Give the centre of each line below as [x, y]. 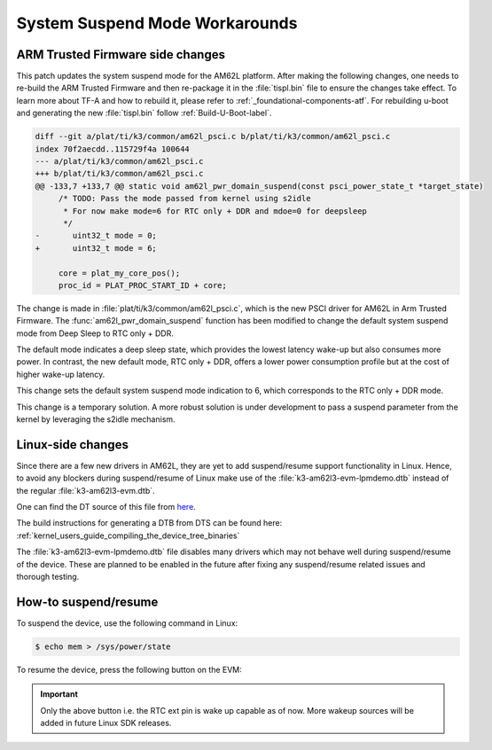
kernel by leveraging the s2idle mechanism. [96, 419]
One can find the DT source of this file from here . [106, 507]
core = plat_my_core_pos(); [119, 273]
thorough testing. [48, 577]
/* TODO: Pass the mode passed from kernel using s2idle [184, 199]
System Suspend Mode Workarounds [157, 23]
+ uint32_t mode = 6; [96, 248]
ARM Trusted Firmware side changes [121, 55]
